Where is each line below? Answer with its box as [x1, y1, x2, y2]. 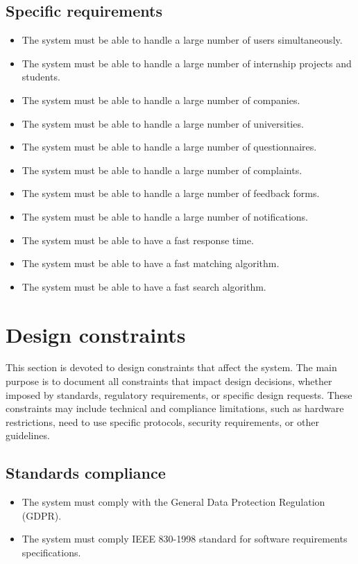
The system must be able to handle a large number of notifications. [22, 209, 308, 223]
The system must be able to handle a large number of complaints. [22, 162, 302, 177]
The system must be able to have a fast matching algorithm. [22, 256, 280, 271]
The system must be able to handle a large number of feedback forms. [22, 186, 320, 200]
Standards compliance [6, 462, 166, 484]
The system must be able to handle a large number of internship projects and [22, 55, 352, 70]
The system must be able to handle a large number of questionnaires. [22, 139, 317, 154]
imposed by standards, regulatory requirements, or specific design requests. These [6, 387, 352, 402]
